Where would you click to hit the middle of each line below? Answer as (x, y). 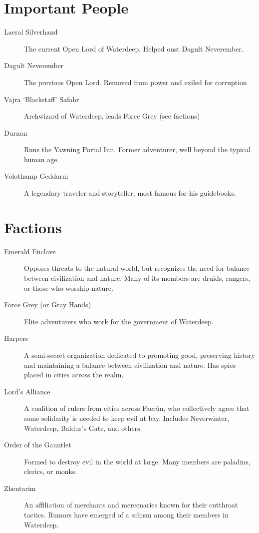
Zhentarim (20, 488)
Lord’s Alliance (27, 391)
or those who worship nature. (69, 288)
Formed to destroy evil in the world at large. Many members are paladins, (137, 461)
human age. (42, 159)
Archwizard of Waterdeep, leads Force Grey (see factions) (112, 116)
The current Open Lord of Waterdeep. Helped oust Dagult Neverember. (134, 48)
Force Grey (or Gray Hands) (48, 305)
